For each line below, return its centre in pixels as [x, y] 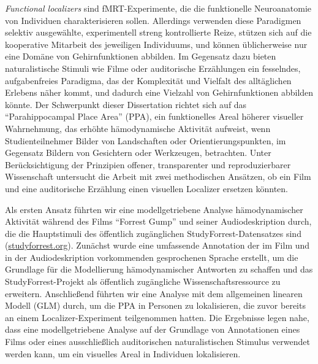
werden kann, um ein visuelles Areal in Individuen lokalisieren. [123, 353]
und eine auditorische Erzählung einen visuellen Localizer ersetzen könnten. [147, 188]
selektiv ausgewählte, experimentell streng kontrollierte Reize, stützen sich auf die [158, 32]
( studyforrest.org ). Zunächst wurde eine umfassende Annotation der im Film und [157, 245]
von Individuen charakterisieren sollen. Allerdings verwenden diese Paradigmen [153, 20]
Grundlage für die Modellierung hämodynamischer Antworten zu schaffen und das [159, 269]
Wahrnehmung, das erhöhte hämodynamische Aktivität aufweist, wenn [138, 128]
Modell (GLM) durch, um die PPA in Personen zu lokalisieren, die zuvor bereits [155, 305]
